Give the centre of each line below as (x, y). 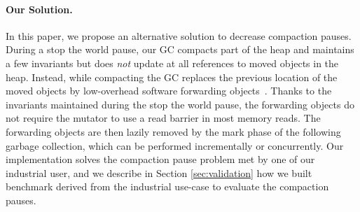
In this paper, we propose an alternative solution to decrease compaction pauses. (179, 35)
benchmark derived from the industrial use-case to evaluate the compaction (167, 186)
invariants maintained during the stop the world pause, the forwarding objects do (180, 104)
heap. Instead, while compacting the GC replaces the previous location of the (172, 77)
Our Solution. (39, 9)
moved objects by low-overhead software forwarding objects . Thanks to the (169, 91)
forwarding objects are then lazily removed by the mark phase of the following (173, 131)
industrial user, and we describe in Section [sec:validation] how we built (159, 172)
